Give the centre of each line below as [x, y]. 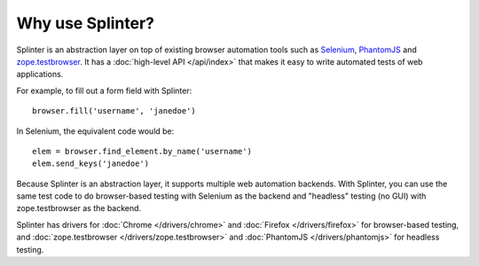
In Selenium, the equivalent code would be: [95, 131]
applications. [40, 74]
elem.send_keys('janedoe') [91, 164]
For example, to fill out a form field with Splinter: [104, 90]
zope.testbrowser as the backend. [79, 208]
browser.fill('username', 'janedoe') [114, 111]
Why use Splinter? [86, 23]
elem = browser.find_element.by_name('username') [142, 151]
